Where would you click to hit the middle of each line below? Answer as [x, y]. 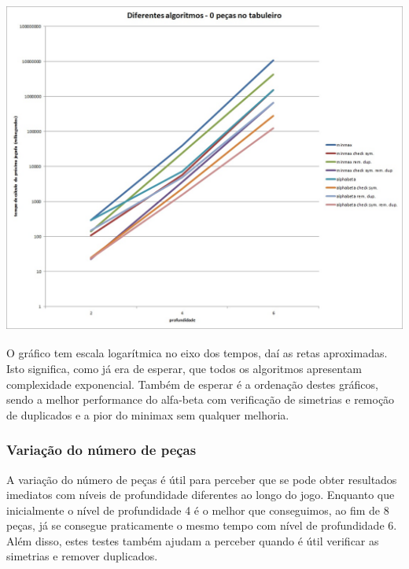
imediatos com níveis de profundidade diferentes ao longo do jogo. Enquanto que [201, 495]
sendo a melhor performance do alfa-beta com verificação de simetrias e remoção [201, 399]
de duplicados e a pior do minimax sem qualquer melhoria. [148, 414]
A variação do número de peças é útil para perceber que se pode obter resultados [202, 479]
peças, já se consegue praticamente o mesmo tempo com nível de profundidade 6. [202, 525]
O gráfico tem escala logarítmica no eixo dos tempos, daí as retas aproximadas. [197, 353]
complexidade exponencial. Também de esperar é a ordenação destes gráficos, [192, 384]
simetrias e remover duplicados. [82, 556]
